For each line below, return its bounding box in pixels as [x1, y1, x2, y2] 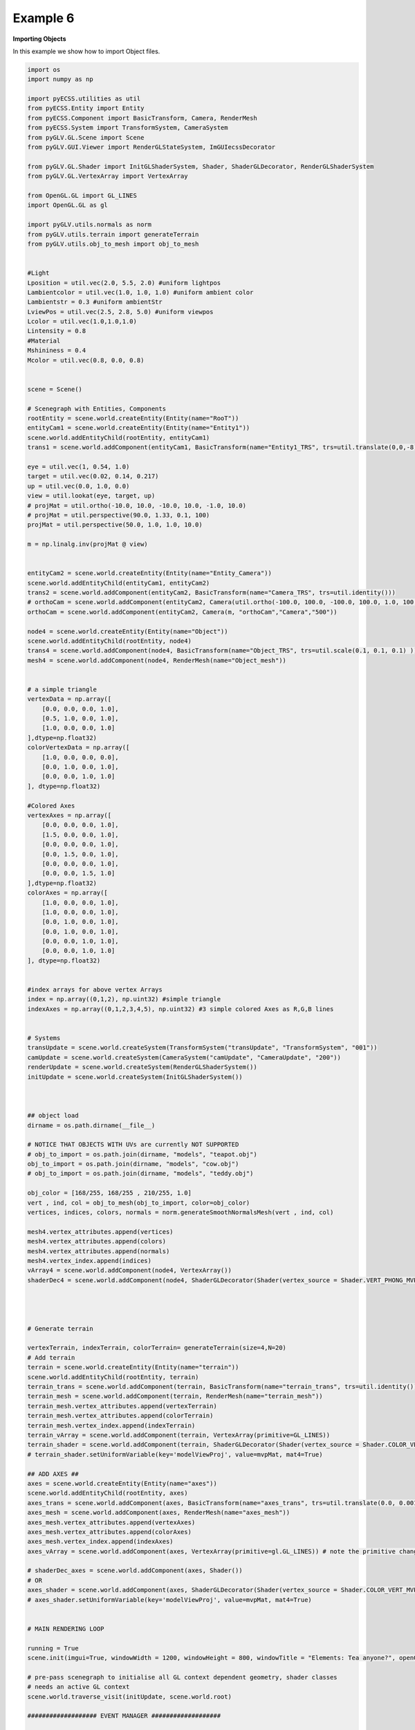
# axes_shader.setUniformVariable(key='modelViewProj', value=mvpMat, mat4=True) [27, 1596, 313, 1603]
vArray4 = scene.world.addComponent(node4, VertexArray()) [27, 1266, 232, 1275]
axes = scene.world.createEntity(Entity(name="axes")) [27, 1479, 217, 1487]
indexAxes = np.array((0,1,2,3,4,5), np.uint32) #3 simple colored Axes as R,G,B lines [27, 1005, 334, 1013]
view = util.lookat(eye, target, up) [27, 492, 156, 500]
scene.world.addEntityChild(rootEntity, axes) [27, 1489, 188, 1497]
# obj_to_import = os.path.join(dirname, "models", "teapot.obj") [27, 1150, 257, 1158]
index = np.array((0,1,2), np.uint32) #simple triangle [27, 995, 221, 1003]
